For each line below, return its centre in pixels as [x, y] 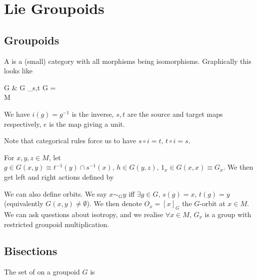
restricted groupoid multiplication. [57, 224]
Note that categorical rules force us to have [70, 140]
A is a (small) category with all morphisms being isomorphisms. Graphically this [128, 61]
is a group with [228, 214]
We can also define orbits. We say [55, 193]
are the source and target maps [175, 114]
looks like [18, 71]
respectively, [23, 124]
